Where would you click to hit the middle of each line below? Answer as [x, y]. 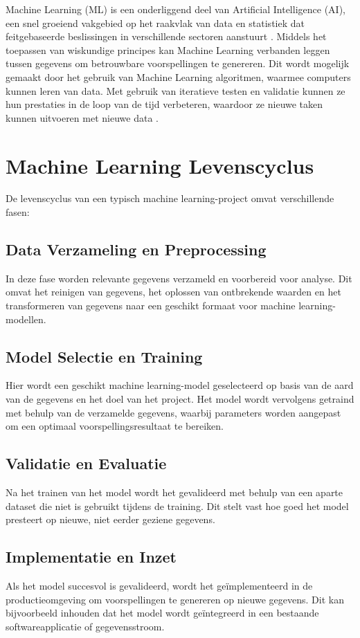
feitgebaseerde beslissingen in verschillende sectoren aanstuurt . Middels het [166, 36]
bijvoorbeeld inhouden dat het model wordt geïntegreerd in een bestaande [162, 613]
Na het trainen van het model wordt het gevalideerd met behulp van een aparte [174, 492]
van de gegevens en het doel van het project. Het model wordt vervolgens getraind [180, 399]
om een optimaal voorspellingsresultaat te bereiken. [115, 426]
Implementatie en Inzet [91, 557]
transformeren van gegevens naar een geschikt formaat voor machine [151, 306]
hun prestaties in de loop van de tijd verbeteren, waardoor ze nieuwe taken [164, 104]
